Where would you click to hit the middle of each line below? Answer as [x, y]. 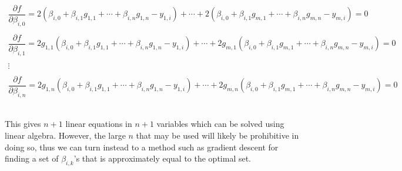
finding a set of [32, 158]
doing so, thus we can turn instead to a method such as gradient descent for [142, 147]
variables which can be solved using [220, 124]
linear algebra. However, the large [65, 135]
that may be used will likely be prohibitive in [217, 135]
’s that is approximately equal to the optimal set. [163, 158]
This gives [23, 124]
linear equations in [99, 124]
